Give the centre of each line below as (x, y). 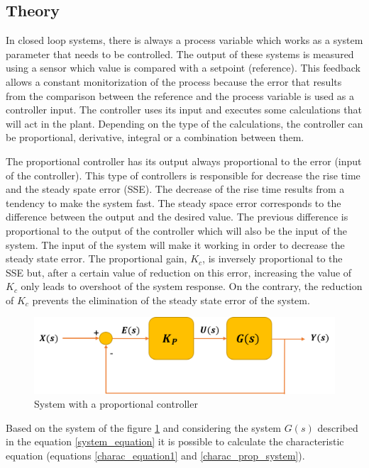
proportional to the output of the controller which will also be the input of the (176, 230)
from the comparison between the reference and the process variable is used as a (180, 95)
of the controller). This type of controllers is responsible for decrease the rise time (183, 175)
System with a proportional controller (116, 404)
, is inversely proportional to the (272, 258)
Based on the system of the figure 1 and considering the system (144, 427)
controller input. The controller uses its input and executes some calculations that (184, 110)
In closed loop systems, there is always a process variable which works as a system (184, 40)
